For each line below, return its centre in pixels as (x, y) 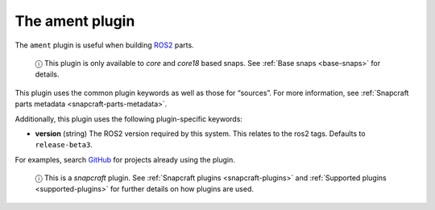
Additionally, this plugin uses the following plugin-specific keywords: (129, 119)
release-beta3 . (64, 145)
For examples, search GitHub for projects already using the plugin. (125, 159)
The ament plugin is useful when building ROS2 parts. (104, 45)
